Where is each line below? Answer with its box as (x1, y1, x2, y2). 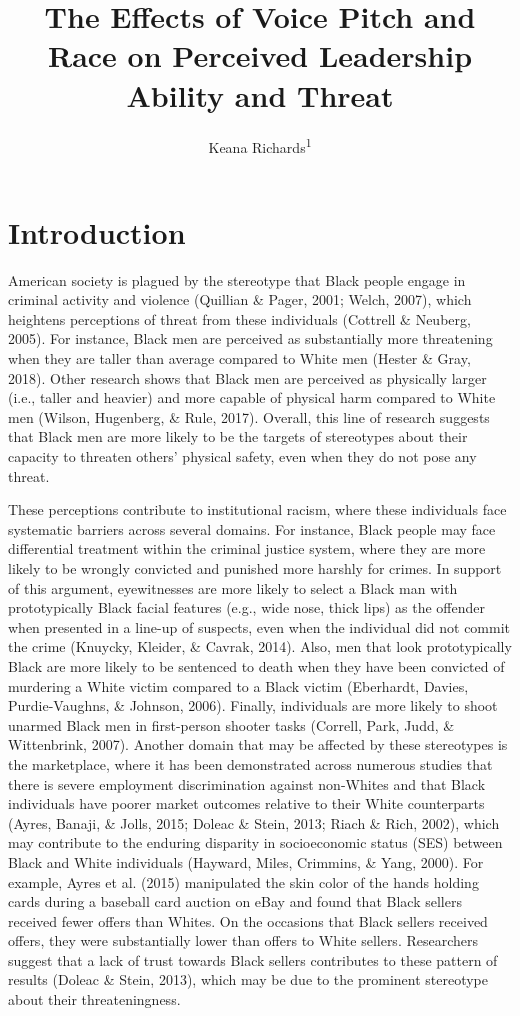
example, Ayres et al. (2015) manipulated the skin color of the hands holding (8, 871, 479, 892)
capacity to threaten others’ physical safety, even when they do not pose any (8, 446, 477, 467)
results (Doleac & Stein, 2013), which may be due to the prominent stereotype (8, 969, 489, 990)
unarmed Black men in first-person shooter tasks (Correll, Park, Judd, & (8, 714, 455, 735)
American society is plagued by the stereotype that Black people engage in (8, 269, 466, 290)
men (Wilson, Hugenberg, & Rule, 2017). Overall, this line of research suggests (8, 406, 490, 427)
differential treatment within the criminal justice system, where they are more (8, 538, 486, 559)
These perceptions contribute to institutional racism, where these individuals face (8, 499, 507, 520)
